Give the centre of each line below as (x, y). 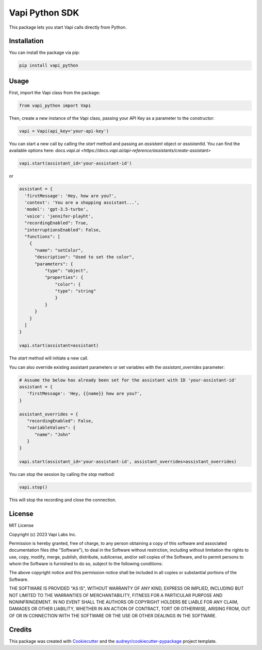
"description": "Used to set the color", (84, 257)
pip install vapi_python (49, 65)
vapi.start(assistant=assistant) (59, 346)
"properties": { (64, 278)
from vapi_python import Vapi (55, 105)
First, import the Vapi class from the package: (55, 92)
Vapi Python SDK (44, 13)
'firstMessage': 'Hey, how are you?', (70, 196)
